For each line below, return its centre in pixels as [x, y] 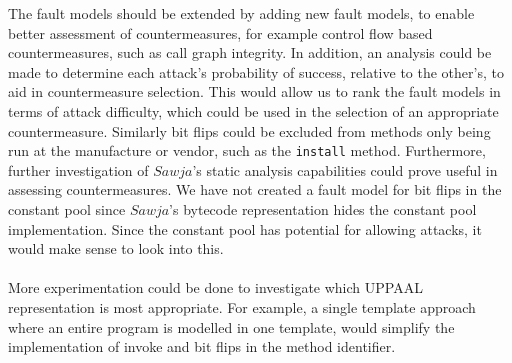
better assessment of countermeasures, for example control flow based [220, 32]
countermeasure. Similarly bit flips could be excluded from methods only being [249, 130]
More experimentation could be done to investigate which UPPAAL [215, 287]
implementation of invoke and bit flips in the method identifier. [202, 346]
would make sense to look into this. [116, 248]
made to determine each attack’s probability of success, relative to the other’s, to [256, 71]
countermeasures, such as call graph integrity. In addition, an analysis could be [250, 52]
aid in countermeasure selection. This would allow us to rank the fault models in [254, 91]
